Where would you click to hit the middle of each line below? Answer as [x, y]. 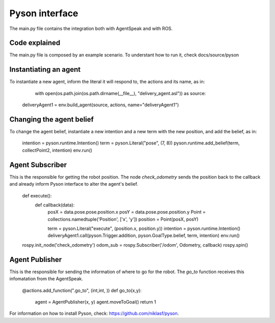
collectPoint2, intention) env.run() [57, 150]
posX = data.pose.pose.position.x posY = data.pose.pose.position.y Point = [127, 212]
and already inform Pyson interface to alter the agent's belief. [74, 184]
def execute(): [37, 195]
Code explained [35, 43]
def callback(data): [55, 205]
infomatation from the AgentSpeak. [46, 279]
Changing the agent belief [52, 119]
